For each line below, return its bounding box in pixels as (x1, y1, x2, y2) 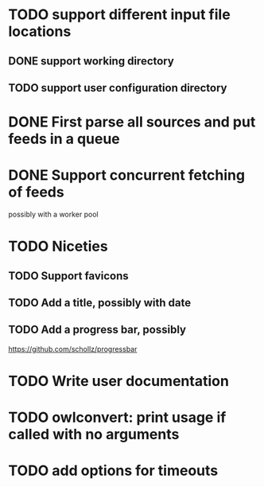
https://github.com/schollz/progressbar (8, 344, 138, 353)
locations (8, 22, 72, 41)
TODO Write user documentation (8, 372, 229, 391)
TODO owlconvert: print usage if (8, 408, 227, 427)
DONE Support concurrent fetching (8, 166, 245, 185)
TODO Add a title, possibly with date (8, 296, 192, 310)
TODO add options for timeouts (8, 462, 219, 480)
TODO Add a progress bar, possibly (8, 323, 187, 337)
